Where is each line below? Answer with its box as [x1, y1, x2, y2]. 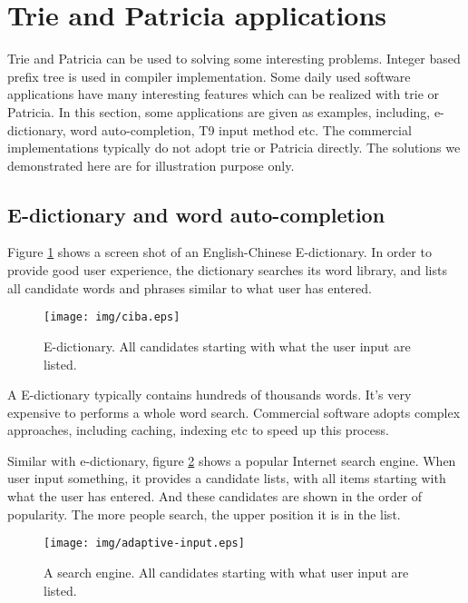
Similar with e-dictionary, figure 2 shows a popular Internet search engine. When [7, 450, 456, 470]
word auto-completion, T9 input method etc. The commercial [70, 120, 412, 139]
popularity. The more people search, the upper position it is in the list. [7, 504, 401, 523]
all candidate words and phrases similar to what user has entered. [7, 278, 372, 297]
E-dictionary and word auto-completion [7, 200, 385, 228]
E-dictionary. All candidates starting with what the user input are [44, 336, 411, 355]
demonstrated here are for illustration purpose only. [7, 155, 295, 174]
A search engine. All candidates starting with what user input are [44, 562, 409, 581]
